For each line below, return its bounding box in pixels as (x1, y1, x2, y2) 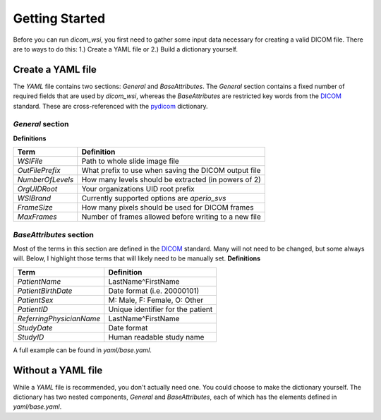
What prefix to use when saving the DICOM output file (81, 166, 261, 176)
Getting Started (13, 11, 106, 26)
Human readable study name (108, 332, 205, 342)
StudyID (17, 332, 44, 342)
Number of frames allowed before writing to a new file (81, 212, 261, 222)
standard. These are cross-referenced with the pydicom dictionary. (13, 102, 208, 110)
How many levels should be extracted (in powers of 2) (81, 175, 261, 185)
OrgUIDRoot (17, 184, 58, 194)
